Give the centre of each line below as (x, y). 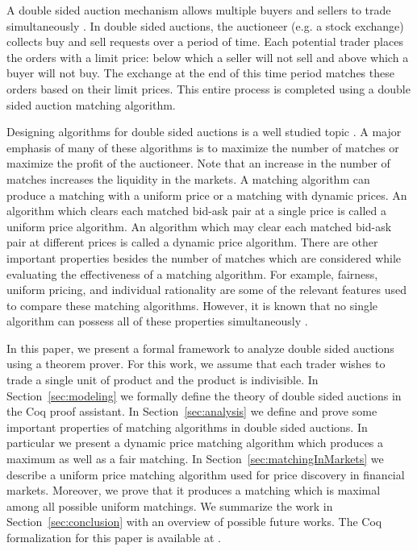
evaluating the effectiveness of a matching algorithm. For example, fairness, (192, 273)
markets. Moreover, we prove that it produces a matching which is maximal (194, 490)
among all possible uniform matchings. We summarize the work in (170, 505)
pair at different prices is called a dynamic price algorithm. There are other (192, 242)
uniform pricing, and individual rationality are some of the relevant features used (206, 290)
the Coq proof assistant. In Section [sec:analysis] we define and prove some (192, 411)
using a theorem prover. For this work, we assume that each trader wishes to (196, 364)
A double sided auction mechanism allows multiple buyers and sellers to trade (199, 10)
